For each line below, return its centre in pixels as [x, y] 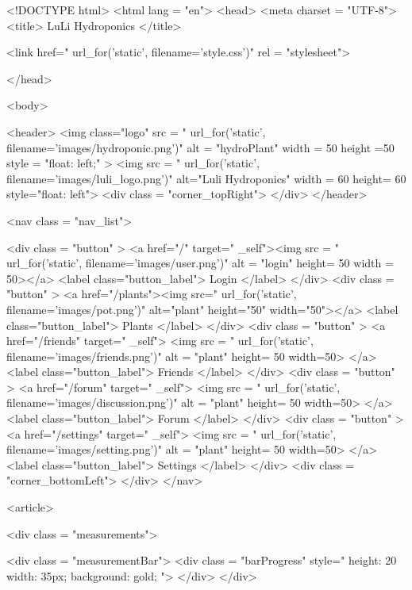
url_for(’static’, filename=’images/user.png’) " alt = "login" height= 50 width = [200, 263]
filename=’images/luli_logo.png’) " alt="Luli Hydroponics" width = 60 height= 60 [206, 178]
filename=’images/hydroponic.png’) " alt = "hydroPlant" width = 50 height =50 [200, 147]
